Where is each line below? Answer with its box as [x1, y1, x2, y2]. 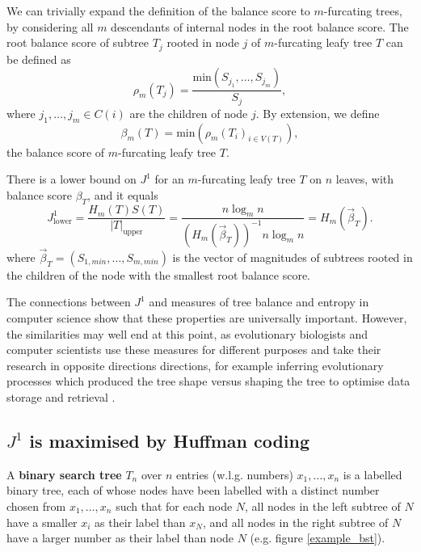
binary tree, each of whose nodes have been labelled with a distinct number [6, 482, 380, 499]
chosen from [6, 498, 66, 515]
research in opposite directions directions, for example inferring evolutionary [6, 356, 384, 373]
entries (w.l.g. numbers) [175, 466, 293, 482]
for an [154, 171, 184, 188]
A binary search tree [6, 466, 122, 482]
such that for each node [116, 498, 233, 515]
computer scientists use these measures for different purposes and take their [6, 341, 381, 358]
